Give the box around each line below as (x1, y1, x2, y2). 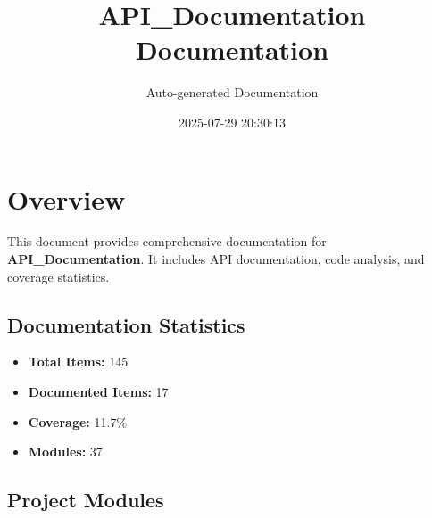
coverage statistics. (7, 267, 110, 285)
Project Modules (7, 486, 164, 514)
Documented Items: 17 (28, 382, 169, 401)
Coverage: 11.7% (28, 412, 128, 431)
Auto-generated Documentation (145, 83, 319, 102)
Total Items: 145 (28, 352, 129, 371)
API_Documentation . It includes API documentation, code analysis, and (7, 250, 425, 268)
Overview (7, 180, 126, 217)
